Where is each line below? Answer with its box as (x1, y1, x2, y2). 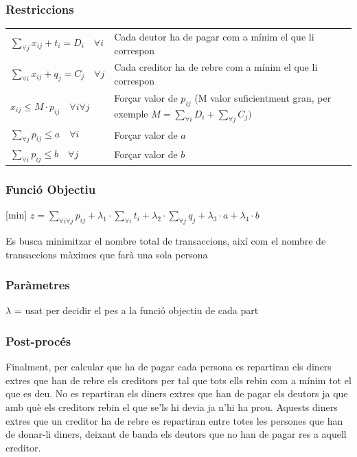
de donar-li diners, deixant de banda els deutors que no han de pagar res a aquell (5, 427, 347, 441)
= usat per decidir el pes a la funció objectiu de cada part (14, 303, 259, 317)
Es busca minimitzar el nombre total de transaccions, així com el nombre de (5, 234, 326, 248)
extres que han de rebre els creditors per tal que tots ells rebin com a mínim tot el (5, 372, 352, 387)
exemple (114, 106, 148, 120)
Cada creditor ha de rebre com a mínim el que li (114, 60, 318, 74)
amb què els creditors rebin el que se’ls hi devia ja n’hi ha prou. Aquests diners (5, 400, 338, 414)
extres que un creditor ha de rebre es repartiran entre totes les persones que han (5, 413, 343, 427)
